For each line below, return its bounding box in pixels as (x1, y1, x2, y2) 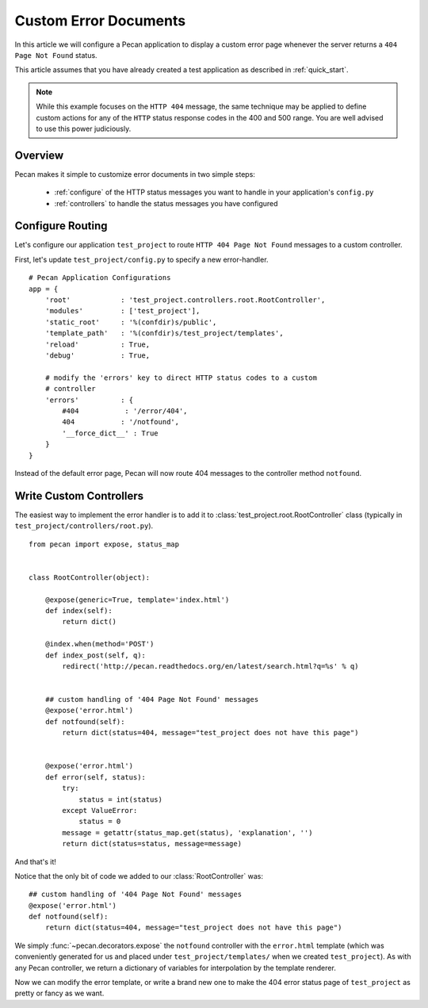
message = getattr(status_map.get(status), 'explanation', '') (62, 828, 313, 837)
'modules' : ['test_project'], (44, 306, 201, 316)
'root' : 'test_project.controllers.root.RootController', (44, 296, 326, 305)
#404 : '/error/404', (62, 406, 188, 416)
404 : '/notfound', (62, 417, 180, 427)
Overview (14, 148, 64, 162)
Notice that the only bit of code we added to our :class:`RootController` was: (14, 871, 263, 880)
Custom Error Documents (14, 12, 186, 29)
